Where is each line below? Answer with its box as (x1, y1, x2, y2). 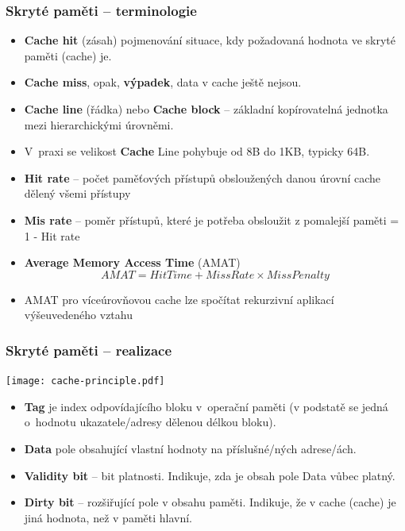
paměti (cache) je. (24, 47, 112, 63)
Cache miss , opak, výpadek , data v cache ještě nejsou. (24, 74, 302, 90)
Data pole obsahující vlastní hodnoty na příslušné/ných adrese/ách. (24, 441, 357, 456)
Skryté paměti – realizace (6, 340, 172, 360)
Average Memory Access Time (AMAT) (24, 254, 241, 271)
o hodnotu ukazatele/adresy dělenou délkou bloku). (24, 414, 276, 430)
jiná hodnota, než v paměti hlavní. (24, 509, 193, 525)
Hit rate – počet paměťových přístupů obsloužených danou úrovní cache (24, 169, 381, 186)
